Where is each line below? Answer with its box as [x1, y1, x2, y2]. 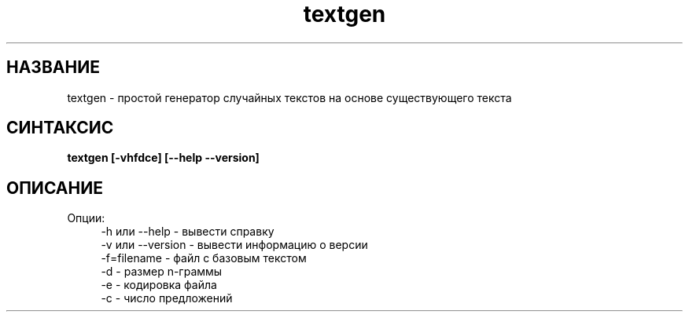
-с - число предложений [101, 291, 233, 305]
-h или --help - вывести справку [101, 225, 274, 239]
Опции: [67, 211, 105, 225]
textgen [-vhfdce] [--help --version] [67, 151, 260, 165]
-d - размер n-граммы [101, 265, 223, 279]
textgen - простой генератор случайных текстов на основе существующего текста [67, 90, 512, 104]
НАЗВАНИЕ [6, 57, 100, 78]
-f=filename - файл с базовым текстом [101, 251, 307, 265]
